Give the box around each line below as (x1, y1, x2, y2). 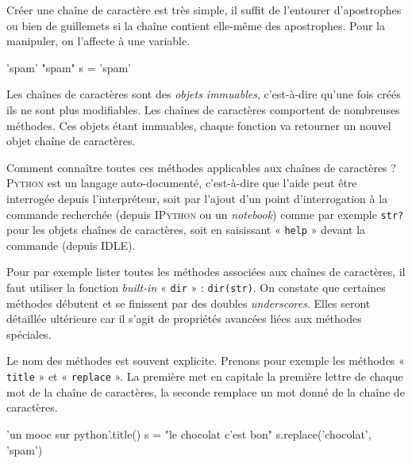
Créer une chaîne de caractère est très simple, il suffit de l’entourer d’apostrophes (6, 2, 402, 17)
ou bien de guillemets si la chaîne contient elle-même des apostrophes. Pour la (6, 17, 385, 33)
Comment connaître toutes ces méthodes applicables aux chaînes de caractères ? (6, 159, 396, 175)
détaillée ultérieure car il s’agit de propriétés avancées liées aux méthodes (6, 310, 362, 327)
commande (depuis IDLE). (6, 236, 136, 253)
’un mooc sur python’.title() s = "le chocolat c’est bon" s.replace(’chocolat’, (6, 425, 372, 442)
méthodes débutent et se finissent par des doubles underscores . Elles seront (6, 294, 371, 311)
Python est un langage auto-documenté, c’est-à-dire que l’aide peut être (6, 174, 357, 191)
